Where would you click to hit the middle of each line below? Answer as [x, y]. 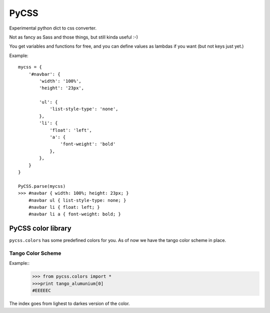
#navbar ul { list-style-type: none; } [77, 200]
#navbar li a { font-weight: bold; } [74, 214]
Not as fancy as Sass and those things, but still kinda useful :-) [74, 37]
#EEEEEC [41, 291]
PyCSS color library [40, 229]
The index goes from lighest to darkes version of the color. [69, 303]
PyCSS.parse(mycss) [42, 186]
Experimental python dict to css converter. [53, 28]
